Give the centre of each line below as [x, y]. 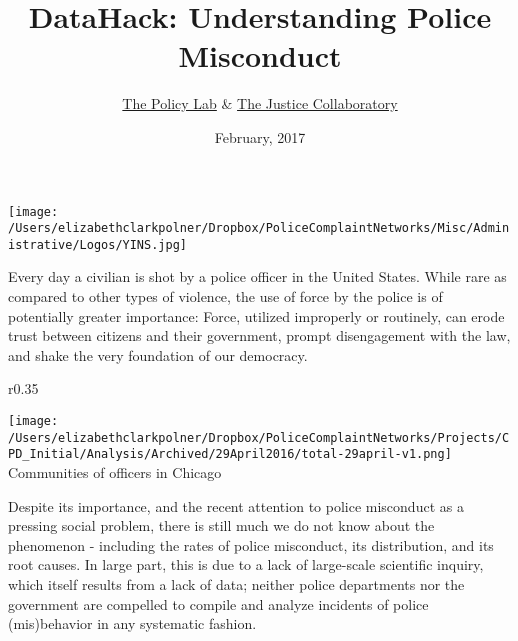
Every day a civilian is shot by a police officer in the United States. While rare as [257, 276]
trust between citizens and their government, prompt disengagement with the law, [259, 335]
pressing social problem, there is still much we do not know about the [221, 525]
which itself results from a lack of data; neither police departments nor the [236, 583]
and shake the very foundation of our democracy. [158, 354]
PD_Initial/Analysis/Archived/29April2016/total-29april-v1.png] [230, 454]
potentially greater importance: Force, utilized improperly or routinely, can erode [256, 315]
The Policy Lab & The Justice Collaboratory [260, 103]
